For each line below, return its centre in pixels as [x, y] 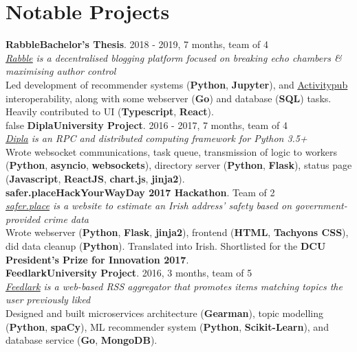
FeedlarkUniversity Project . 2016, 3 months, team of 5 [129, 273]
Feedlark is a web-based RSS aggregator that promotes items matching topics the [174, 286]
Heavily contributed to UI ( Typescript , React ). [110, 112]
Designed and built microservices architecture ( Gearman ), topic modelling [164, 313]
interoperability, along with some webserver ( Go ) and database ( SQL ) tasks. [169, 98]
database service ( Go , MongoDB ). [82, 340]
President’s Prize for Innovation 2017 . [97, 259]
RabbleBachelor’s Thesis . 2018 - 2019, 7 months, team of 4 [137, 44]
